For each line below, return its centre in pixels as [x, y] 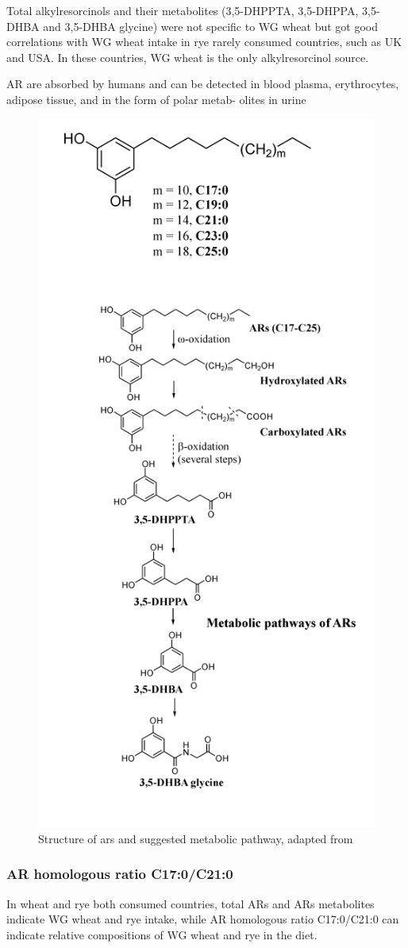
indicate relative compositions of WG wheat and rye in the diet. [162, 934]
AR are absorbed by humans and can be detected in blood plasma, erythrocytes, [203, 84]
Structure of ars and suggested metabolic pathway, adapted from [196, 838]
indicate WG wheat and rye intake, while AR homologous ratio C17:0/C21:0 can [203, 919]
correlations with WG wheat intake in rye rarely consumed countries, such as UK [204, 42]
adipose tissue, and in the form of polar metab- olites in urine [156, 99]
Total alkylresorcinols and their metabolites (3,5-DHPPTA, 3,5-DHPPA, [183, 10]
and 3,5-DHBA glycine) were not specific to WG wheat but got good [211, 26]
